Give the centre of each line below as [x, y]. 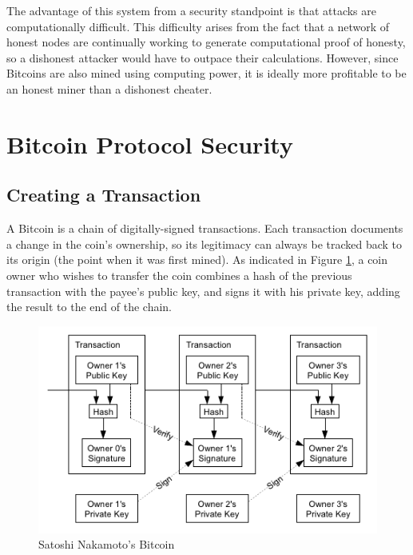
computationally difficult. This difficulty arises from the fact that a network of [198, 26]
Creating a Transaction [104, 195]
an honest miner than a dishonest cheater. [109, 88]
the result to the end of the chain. [89, 307]
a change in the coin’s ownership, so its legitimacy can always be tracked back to [205, 244]
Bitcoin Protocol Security [150, 144]
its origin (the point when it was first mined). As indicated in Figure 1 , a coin [197, 260]
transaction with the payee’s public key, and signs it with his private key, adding [203, 291]
